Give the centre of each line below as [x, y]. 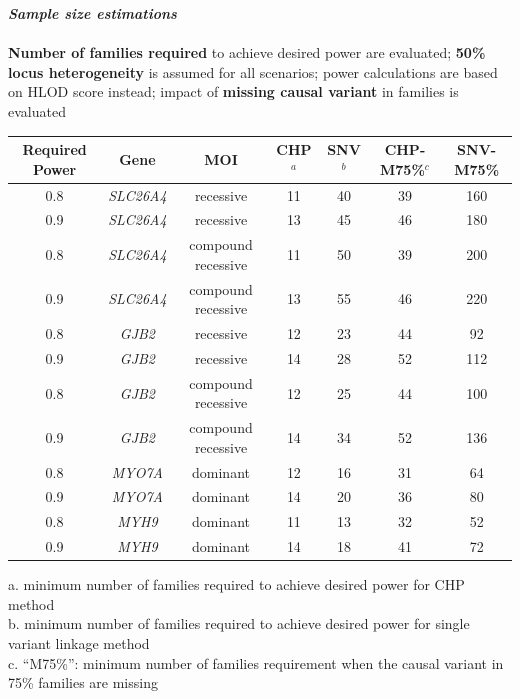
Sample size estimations [92, 13]
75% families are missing [83, 682]
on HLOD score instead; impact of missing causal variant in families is [233, 91]
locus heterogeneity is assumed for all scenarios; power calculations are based [253, 71]
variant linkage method [79, 643]
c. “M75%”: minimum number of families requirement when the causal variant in [256, 662]
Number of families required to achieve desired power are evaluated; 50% [247, 52]
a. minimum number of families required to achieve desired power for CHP [236, 584]
